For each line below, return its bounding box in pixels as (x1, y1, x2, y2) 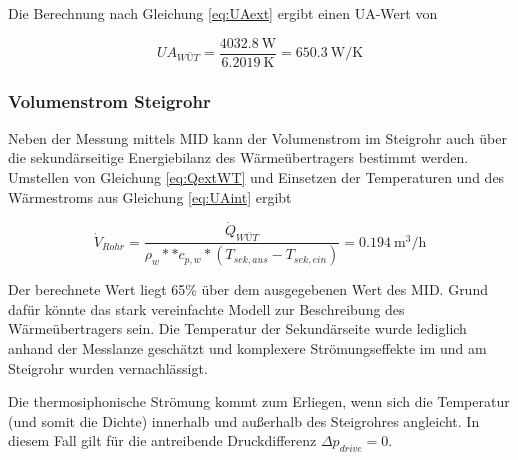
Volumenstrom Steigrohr (8, 88, 211, 113)
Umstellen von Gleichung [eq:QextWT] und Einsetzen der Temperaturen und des (8, 167, 505, 188)
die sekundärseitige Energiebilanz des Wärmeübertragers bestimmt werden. (8, 147, 469, 168)
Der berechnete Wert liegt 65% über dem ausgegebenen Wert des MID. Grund (8, 279, 488, 300)
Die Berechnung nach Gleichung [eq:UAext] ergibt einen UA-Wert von (8, 3, 438, 23)
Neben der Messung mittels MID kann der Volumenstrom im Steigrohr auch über (8, 127, 507, 148)
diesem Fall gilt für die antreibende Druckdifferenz (8, 430, 317, 451)
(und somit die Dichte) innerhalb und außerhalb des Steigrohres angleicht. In (8, 410, 480, 431)
